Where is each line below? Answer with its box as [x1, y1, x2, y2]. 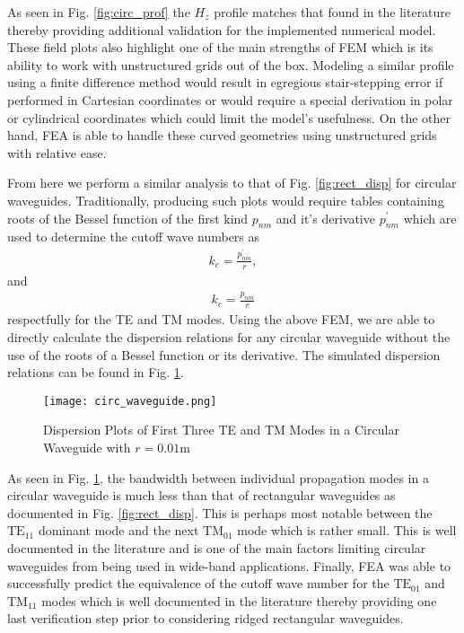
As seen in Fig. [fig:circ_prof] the [7, 3, 190, 21]
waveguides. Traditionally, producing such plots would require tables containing [7, 190, 444, 209]
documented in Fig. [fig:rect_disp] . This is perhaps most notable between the [7, 503, 433, 522]
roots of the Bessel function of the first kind [7, 208, 249, 227]
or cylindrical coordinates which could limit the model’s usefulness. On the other [7, 108, 451, 127]
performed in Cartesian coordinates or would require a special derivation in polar [7, 90, 453, 109]
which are [403, 208, 457, 227]
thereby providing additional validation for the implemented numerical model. [7, 20, 436, 39]
